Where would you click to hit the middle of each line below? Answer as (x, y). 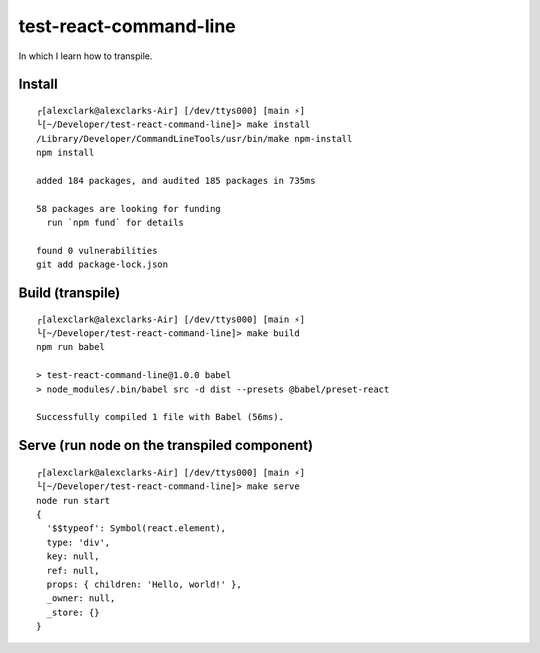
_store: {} (73, 612)
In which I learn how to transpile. (85, 56)
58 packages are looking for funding (129, 208)
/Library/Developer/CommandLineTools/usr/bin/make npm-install (194, 138)
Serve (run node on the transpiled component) (166, 445)
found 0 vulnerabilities (97, 250)
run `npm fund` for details (115, 223)
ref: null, (73, 570)
